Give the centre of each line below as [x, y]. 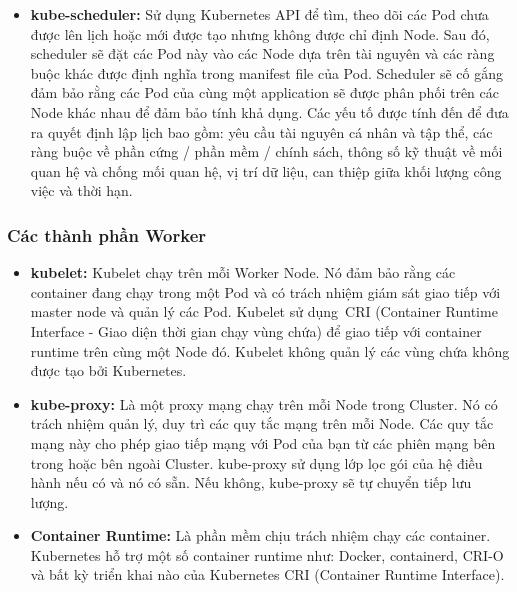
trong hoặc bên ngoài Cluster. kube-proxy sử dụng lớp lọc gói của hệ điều [256, 462]
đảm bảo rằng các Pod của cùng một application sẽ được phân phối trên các [264, 92]
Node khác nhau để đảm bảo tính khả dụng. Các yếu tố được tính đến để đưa [269, 111]
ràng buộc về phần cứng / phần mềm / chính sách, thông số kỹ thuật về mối [266, 151]
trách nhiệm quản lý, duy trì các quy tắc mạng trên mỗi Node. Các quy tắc [262, 423]
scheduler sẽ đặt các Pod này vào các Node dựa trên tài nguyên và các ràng [262, 53]
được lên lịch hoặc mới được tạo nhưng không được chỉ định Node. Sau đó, [260, 33]
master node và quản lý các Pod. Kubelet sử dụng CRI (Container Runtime [264, 311]
